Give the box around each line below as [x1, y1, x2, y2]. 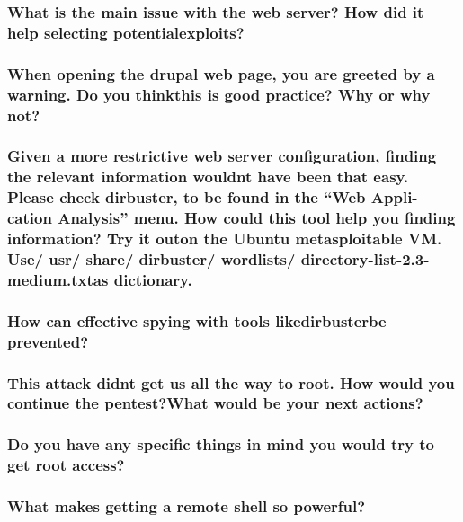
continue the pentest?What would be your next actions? [7, 392, 423, 414]
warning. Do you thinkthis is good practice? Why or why [7, 83, 431, 105]
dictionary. [113, 268, 192, 290]
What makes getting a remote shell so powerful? [7, 495, 366, 518]
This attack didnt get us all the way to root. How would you [7, 371, 455, 394]
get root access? [7, 454, 125, 476]
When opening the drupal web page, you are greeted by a [7, 62, 435, 84]
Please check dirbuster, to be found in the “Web [7, 186, 366, 208]
